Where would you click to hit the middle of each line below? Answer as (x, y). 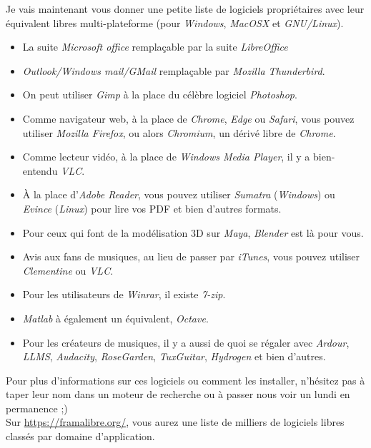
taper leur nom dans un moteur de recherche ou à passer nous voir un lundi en (178, 394)
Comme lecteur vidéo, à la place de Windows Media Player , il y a (166, 157)
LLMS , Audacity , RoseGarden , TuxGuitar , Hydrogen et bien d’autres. (174, 356)
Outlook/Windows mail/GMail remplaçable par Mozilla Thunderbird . (174, 70)
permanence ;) (37, 408)
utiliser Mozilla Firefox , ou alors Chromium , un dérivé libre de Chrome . (179, 132)
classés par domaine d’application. (80, 436)
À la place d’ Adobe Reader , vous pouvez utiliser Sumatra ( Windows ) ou (179, 194)
